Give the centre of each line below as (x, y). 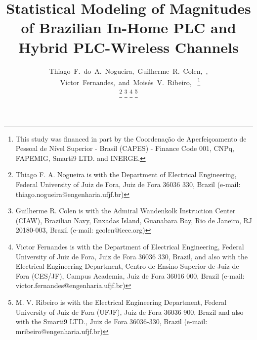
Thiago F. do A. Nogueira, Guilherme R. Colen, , (128, 71)
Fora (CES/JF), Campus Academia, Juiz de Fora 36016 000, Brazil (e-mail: (130, 275)
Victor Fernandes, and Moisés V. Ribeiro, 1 (130, 81)
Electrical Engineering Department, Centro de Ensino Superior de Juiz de (127, 266)
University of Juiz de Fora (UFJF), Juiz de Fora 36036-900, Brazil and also (129, 312)
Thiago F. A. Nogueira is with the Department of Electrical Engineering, (126, 174)
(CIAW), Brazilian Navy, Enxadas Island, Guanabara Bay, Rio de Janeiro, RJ (134, 220)
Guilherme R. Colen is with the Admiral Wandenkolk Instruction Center (126, 211)
